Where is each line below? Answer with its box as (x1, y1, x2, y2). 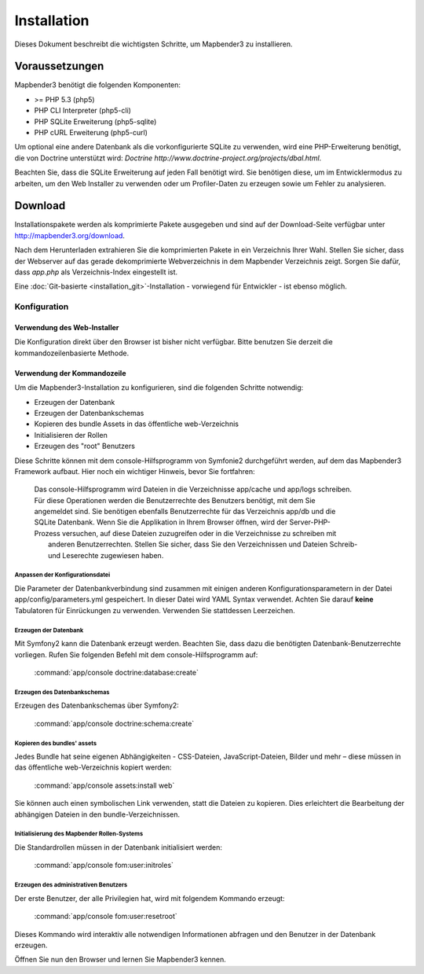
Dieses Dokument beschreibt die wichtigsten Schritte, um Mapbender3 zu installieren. (14, 39, 293, 49)
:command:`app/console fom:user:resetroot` (34, 912, 178, 921)
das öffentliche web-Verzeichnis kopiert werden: (14, 763, 172, 772)
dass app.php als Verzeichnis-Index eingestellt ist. (14, 267, 178, 277)
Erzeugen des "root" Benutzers (34, 441, 135, 451)
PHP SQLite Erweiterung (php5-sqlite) (34, 116, 157, 126)
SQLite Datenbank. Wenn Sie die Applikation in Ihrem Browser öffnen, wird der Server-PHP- (34, 517, 331, 527)
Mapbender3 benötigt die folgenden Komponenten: (14, 80, 181, 90)
